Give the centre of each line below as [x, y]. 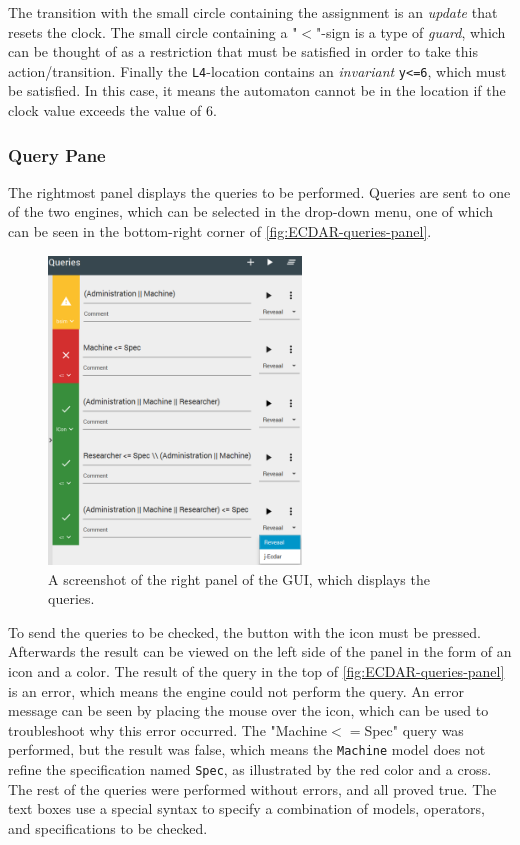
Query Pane [57, 154]
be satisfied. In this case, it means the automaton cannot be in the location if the [257, 90]
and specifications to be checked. [108, 827]
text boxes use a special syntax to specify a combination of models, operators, [246, 808]
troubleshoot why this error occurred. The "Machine [168, 729]
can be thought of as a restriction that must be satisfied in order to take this [243, 51]
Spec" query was [414, 729]
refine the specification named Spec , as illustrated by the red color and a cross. [250, 768]
